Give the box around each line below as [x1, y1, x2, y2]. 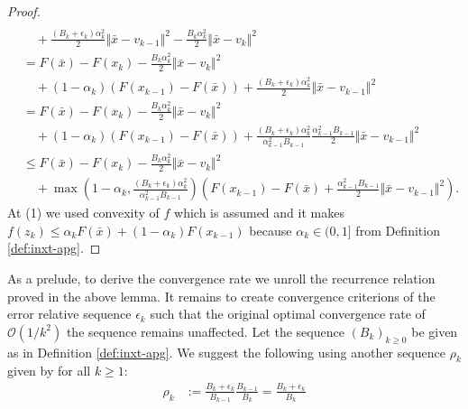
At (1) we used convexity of [7, 203, 160, 222]
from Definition [355, 220, 440, 239]
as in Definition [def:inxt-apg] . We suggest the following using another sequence [7, 342, 445, 361]
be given [411, 321, 458, 340]
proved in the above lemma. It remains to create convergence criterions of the [7, 286, 436, 305]
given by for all [7, 361, 91, 380]
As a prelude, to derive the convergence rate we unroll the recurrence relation [7, 269, 436, 288]
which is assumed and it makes [174, 203, 344, 222]
